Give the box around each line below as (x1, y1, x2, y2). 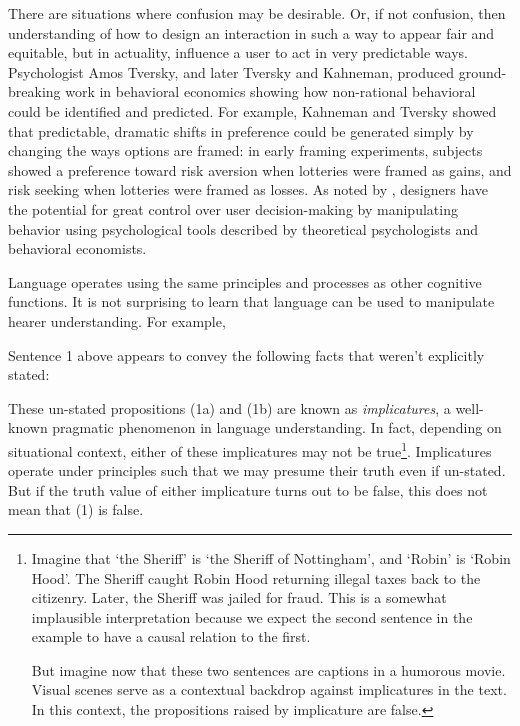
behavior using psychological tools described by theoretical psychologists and (8, 218, 479, 239)
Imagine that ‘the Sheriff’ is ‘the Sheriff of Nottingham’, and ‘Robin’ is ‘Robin (31, 547, 511, 568)
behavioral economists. (8, 238, 147, 259)
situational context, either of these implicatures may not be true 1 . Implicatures (8, 437, 492, 461)
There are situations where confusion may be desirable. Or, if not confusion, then (8, 3, 506, 23)
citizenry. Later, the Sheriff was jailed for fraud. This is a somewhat (31, 587, 447, 608)
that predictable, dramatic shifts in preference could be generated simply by (8, 120, 474, 141)
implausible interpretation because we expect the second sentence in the (31, 606, 473, 627)
